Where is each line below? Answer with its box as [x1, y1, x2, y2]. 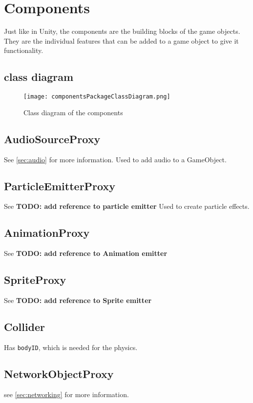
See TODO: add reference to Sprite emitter [4, 295, 152, 305]
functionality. [4, 45, 43, 55]
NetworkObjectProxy [4, 366, 114, 381]
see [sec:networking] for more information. [4, 389, 129, 399]
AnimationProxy [4, 225, 90, 240]
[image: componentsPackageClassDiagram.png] [23, 93, 170, 101]
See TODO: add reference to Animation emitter [4, 248, 168, 258]
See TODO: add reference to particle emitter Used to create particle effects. [4, 201, 250, 211]
